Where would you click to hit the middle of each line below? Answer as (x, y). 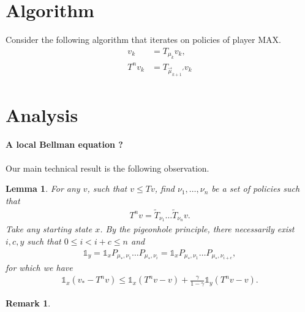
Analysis (42, 114)
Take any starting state (49, 229)
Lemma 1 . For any (43, 188)
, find (164, 188)
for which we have (39, 267)
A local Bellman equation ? (64, 144)
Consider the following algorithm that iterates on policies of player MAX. (143, 40)
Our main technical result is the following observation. (107, 168)
